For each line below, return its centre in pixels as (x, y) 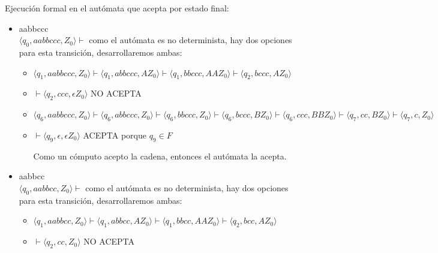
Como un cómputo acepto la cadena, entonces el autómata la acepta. (160, 156)
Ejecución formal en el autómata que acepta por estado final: (117, 8)
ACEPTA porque (115, 135)
